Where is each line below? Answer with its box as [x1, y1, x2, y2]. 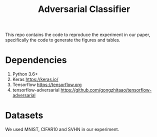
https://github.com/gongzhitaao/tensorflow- [60, 87, 152, 93]
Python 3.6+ [12, 71, 38, 77]
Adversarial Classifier [37, 3, 130, 15]
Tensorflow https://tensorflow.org [12, 81, 82, 88]
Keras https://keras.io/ [12, 76, 58, 82]
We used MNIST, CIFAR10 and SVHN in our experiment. [5, 126, 119, 132]
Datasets [5, 110, 43, 121]
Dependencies [5, 54, 67, 66]
